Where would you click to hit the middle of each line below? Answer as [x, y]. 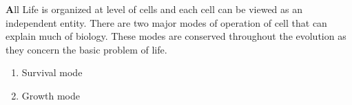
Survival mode [52, 72]
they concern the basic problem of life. [86, 49]
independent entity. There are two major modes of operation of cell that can [166, 22]
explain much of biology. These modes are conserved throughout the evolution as [176, 36]
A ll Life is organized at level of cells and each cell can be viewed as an [154, 9]
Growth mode [51, 95]
